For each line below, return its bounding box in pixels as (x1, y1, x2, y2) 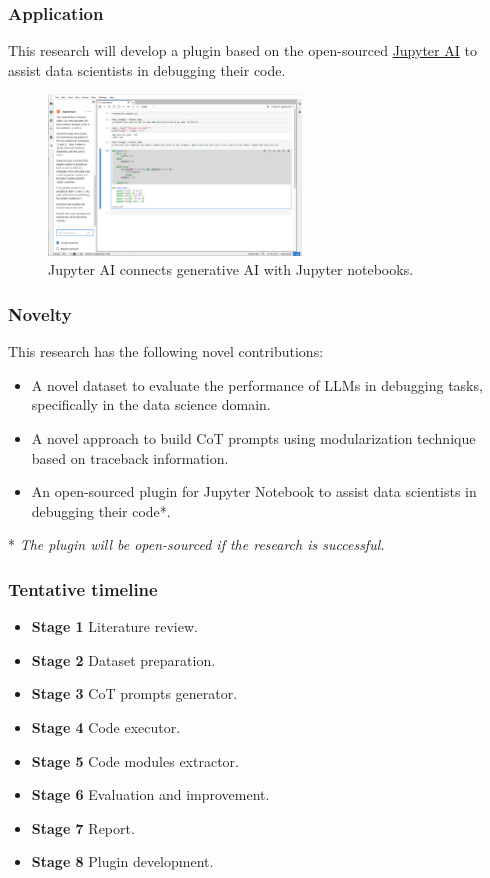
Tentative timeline (8, 576, 158, 601)
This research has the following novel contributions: (8, 341, 324, 362)
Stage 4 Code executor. (31, 717, 181, 738)
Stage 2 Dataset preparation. (31, 649, 216, 670)
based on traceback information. (31, 447, 229, 468)
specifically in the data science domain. (31, 394, 271, 415)
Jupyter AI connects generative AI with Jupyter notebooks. (48, 259, 414, 280)
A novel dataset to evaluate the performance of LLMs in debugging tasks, (31, 374, 483, 395)
